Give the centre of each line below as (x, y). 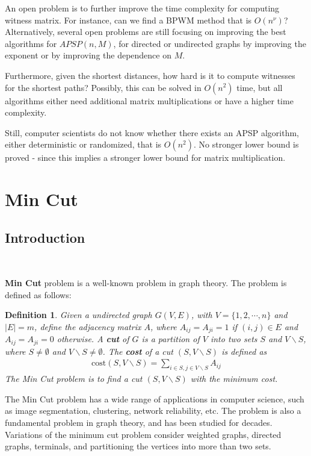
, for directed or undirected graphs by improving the (210, 43)
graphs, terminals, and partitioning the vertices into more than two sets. (138, 446)
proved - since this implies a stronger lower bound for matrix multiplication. (145, 158)
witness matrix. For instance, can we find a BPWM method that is (128, 20)
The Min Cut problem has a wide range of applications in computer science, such (155, 398)
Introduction (45, 237)
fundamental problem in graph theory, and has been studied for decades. (139, 422)
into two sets (234, 339)
